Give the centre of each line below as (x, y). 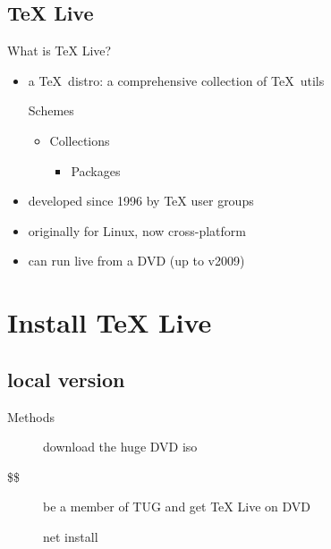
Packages (96, 170)
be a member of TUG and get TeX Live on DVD (177, 507)
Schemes (51, 110)
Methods (31, 416)
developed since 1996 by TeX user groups (141, 201)
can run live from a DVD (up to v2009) (136, 261)
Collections (80, 140)
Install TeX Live (110, 322)
